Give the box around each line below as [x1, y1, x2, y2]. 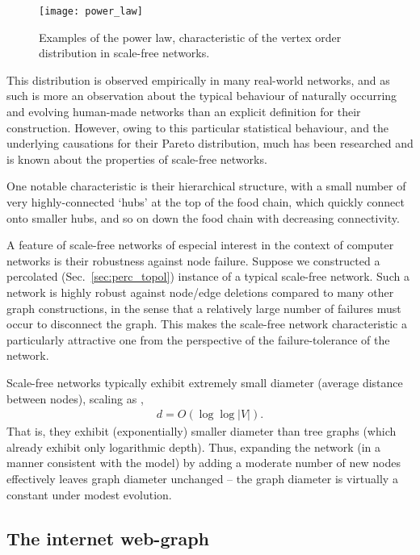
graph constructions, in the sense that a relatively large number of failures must [6, 299, 401, 316]
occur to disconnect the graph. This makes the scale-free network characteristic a [6, 315, 407, 332]
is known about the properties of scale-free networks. [6, 150, 267, 167]
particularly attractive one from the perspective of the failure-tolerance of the [6, 331, 390, 348]
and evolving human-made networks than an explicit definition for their [6, 103, 361, 120]
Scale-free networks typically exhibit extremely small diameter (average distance [6, 373, 403, 390]
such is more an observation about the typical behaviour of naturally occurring [6, 87, 397, 104]
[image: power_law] [39, 6, 143, 17]
